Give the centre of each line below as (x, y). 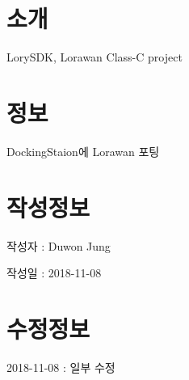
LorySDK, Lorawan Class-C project (94, 57)
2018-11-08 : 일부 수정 (61, 367)
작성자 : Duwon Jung (59, 245)
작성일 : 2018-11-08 (54, 273)
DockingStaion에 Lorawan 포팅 (83, 151)
